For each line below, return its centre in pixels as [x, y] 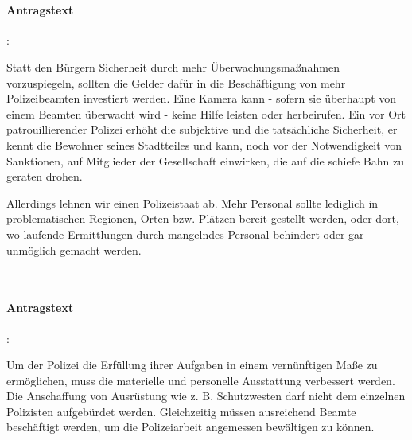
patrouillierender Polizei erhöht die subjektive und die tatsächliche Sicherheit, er [202, 129]
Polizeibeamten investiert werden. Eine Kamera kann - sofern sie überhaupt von [202, 98]
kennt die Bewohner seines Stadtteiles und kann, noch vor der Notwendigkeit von [204, 144]
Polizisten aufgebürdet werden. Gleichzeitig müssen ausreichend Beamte [181, 411]
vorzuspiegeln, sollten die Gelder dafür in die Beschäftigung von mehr [176, 82]
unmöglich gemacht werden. [74, 249]
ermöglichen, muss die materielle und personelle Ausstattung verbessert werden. [201, 380]
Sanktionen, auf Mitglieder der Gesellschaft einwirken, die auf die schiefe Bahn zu [205, 160]
